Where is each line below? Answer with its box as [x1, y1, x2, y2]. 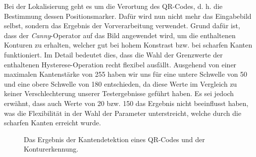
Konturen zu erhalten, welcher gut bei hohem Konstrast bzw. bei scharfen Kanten [4, 40, 253, 50]
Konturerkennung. [24, 144, 79, 154]
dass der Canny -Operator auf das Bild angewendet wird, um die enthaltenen [4, 30, 236, 40]
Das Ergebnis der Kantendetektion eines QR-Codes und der [24, 134, 205, 144]
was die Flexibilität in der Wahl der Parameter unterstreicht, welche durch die [4, 107, 242, 118]
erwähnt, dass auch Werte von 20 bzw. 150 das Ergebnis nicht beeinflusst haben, [4, 98, 249, 108]
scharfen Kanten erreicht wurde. [4, 117, 101, 128]
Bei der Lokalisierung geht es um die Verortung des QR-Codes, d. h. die [4, 1, 223, 11]
